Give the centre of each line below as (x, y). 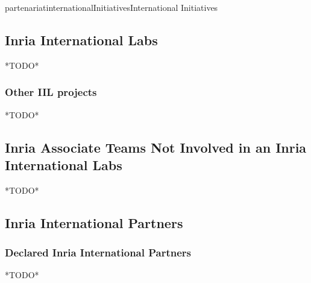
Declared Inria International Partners (98, 253)
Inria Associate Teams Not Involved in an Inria (156, 147)
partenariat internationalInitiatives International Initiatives (112, 7)
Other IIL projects (51, 92)
